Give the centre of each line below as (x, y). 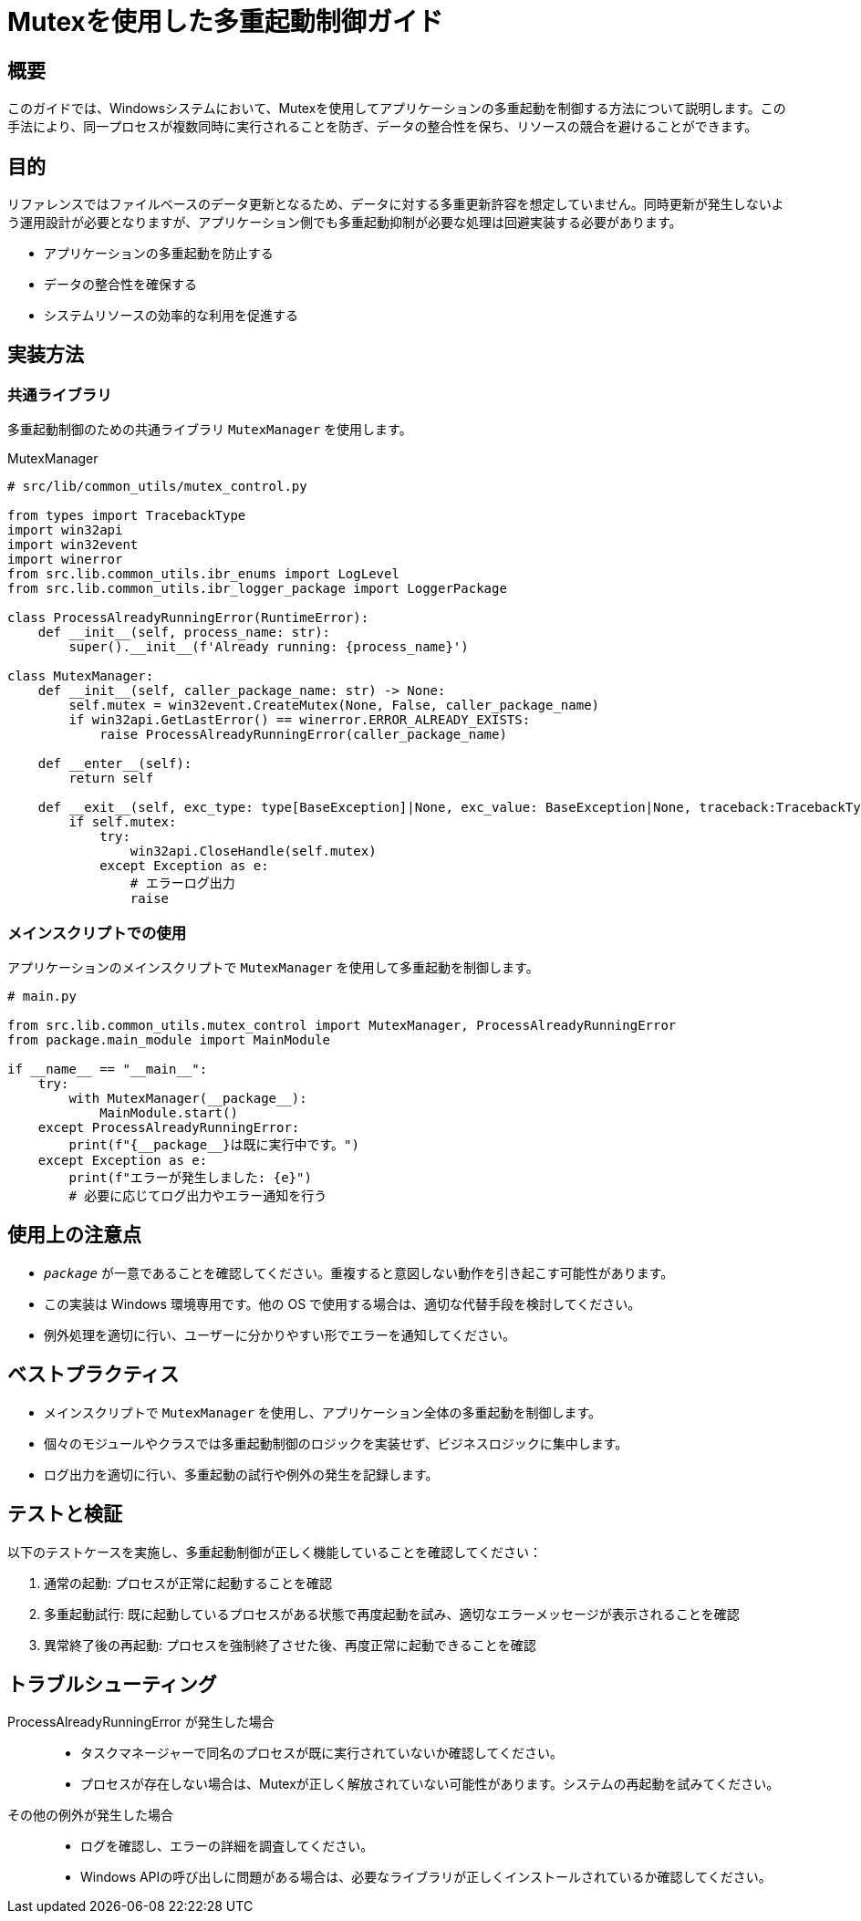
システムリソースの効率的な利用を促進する (171, 316)
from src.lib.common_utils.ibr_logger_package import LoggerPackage (257, 589)
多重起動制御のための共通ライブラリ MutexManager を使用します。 (210, 430)
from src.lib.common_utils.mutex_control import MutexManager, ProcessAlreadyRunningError (342, 1025)
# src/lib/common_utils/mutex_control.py (157, 487)
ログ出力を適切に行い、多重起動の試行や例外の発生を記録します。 (241, 1474)
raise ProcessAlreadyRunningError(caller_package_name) (303, 735)
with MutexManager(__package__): (188, 1098)
